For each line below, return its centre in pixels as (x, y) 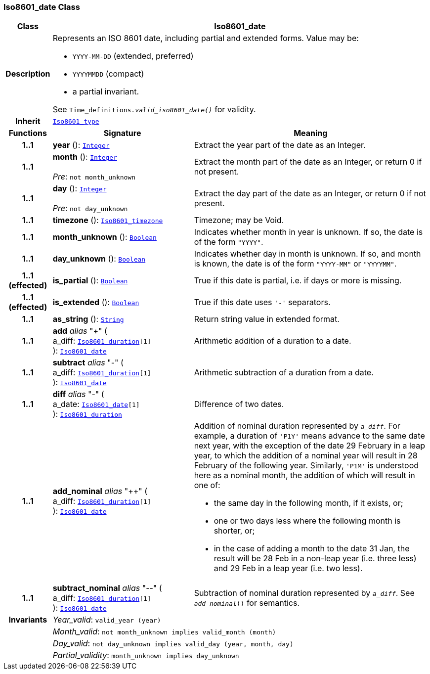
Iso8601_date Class (42, 7)
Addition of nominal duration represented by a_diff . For (297, 426)
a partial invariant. (106, 92)
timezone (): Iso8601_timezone (108, 220)
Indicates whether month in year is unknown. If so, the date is (308, 232)
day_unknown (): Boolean (99, 259)
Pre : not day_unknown (90, 208)
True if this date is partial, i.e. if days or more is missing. (298, 281)
